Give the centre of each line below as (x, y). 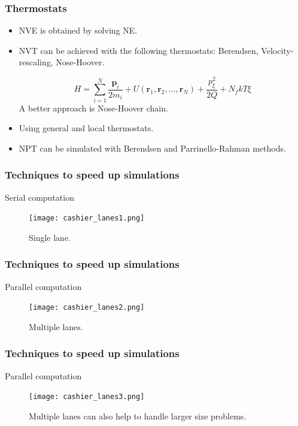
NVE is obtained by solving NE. (78, 30)
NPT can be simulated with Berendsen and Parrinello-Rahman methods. (152, 148)
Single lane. (50, 237)
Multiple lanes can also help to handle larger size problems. (138, 416)
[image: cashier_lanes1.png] (87, 218)
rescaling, (36, 62)
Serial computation (39, 197)
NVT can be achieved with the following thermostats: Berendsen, (139, 50)
